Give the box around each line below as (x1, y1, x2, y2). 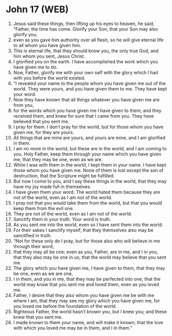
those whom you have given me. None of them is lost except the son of (13, 167, 164, 173)
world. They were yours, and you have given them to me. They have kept (13, 85, 167, 92)
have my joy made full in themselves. (13, 183, 92, 190)
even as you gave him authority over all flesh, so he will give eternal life (13, 37, 164, 43)
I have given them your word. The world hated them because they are (13, 189, 160, 195)
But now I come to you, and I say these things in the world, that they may (13, 178, 167, 184)
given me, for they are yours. (13, 129, 75, 135)
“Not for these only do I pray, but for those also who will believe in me (13, 238, 160, 244)
